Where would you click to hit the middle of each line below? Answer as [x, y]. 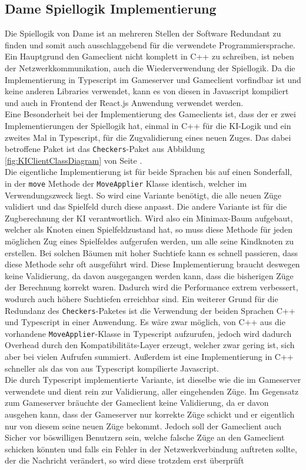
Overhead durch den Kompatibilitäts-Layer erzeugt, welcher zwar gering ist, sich [150, 345]
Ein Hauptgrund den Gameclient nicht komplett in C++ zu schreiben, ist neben [149, 56]
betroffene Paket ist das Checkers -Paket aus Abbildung [105, 149]
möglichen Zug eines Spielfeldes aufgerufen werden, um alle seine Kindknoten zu [149, 241]
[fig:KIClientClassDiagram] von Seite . [74, 160]
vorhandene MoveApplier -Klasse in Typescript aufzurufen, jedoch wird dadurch [148, 333]
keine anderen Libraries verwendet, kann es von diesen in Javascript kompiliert [147, 91]
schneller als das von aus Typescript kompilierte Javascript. [112, 368]
